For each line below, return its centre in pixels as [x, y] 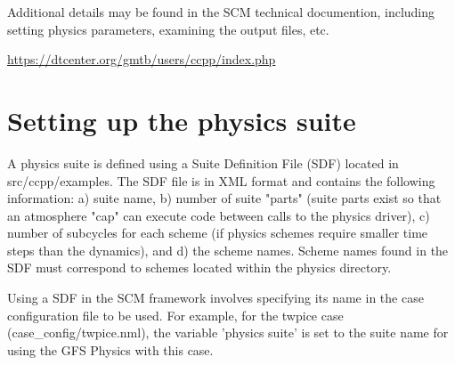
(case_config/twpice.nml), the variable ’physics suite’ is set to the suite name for [228, 333]
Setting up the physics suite [182, 120]
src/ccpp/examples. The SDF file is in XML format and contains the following [221, 180]
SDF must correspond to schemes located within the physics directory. [199, 268]
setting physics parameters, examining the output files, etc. [168, 29]
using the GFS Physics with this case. [110, 349]
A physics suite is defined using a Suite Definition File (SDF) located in [203, 162]
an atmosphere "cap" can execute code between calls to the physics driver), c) [219, 215]
